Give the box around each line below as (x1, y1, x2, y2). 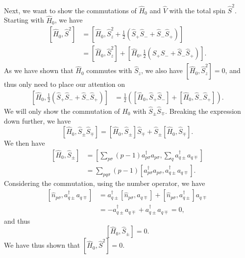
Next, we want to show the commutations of (4, 5, 137, 15)
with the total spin (169, 5, 225, 15)
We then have (4, 138, 45, 148)
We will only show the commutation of (4, 106, 120, 116)
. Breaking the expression (165, 106, 241, 116)
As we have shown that (4, 65, 73, 76)
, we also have (141, 65, 183, 76)
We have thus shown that (4, 240, 80, 250)
